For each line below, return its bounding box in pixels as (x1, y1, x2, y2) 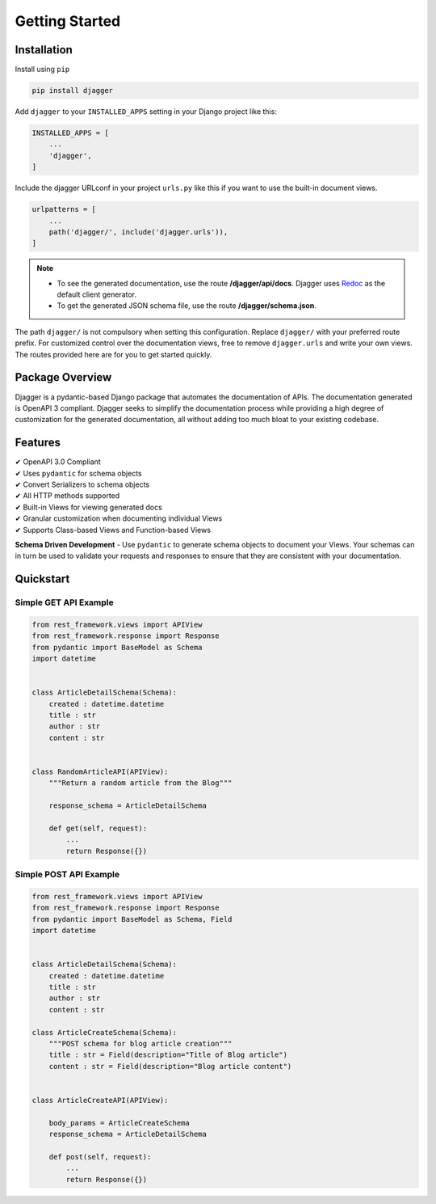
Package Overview (15, 370, 112, 384)
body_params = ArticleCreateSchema (48, 1118, 190, 1127)
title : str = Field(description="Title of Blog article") (48, 1050, 288, 1059)
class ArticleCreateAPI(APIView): (31, 1096, 169, 1105)
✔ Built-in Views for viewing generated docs (15, 502, 163, 512)
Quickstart (15, 572, 70, 586)
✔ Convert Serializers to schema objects (15, 479, 150, 489)
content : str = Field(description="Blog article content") (48, 1062, 292, 1071)
